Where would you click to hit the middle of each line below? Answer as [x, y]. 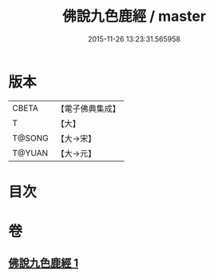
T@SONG [31, 138]
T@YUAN [30, 152]
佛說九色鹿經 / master [134, 16]
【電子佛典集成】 [89, 109]
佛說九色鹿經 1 [44, 263]
